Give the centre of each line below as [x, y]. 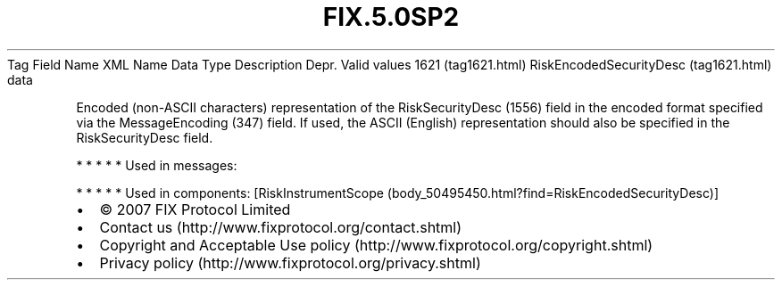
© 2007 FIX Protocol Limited [195, 209]
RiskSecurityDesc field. [145, 137]
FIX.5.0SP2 [391, 17]
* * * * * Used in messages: [157, 165]
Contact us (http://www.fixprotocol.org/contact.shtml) [281, 227]
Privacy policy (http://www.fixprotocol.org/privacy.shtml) [290, 262]
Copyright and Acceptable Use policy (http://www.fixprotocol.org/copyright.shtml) [376, 245]
